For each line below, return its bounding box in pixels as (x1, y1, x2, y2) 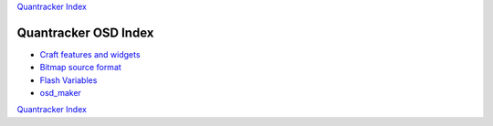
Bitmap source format (39, 62, 122, 73)
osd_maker (39, 88, 82, 99)
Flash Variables (39, 74, 98, 86)
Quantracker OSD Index (16, 25, 154, 40)
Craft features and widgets (39, 48, 141, 59)
